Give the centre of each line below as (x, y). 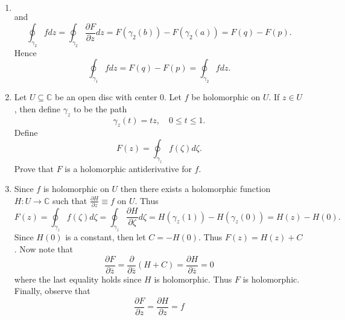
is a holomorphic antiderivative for (128, 168)
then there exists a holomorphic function (195, 189)
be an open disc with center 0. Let (119, 97)
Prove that (34, 168)
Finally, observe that (52, 291)
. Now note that (44, 249)
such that (70, 200)
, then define (37, 108)
